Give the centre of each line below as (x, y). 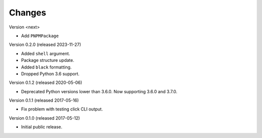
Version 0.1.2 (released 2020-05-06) (46, 83)
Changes (27, 13)
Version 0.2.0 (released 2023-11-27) (45, 45)
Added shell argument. (46, 54)
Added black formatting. (46, 67)
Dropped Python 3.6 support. (50, 74)
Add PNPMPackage (40, 36)
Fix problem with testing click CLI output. (62, 109)
